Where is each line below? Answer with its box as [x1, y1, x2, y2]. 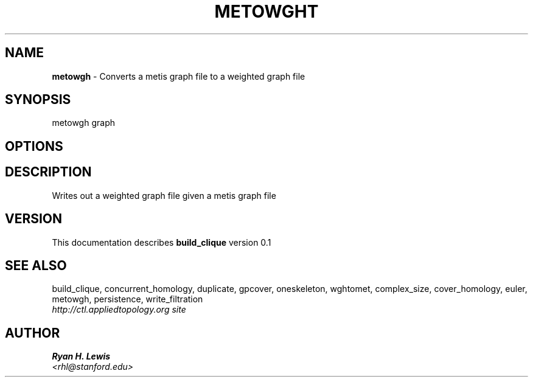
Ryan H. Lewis [52, 351, 111, 362]
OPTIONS [5, 138, 63, 154]
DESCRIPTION [5, 164, 92, 180]
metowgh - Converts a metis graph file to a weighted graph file [52, 71, 305, 82]
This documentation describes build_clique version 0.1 [52, 237, 271, 248]
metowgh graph [52, 117, 115, 128]
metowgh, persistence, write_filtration [52, 294, 203, 305]
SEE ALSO [5, 257, 67, 273]
